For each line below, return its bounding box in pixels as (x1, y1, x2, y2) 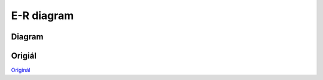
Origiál (11, 51, 37, 61)
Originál (11, 66, 31, 74)
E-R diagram (11, 9, 74, 22)
